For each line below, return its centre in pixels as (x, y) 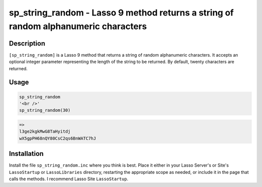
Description (27, 43)
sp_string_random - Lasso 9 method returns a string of (121, 13)
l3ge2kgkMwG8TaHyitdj (45, 132)
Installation (26, 154)
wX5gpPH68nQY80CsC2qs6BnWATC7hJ (58, 138)
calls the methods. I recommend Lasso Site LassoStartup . (69, 179)
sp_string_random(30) (45, 110)
